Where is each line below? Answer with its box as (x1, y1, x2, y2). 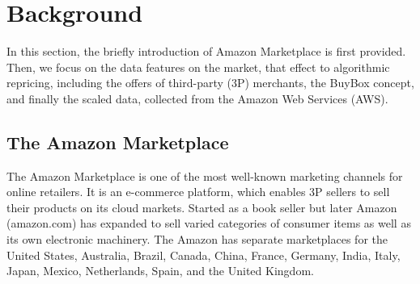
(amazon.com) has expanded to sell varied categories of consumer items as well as (6, 215, 411, 232)
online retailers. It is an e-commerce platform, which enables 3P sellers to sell (6, 183, 390, 200)
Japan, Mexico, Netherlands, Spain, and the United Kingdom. (6, 262, 314, 279)
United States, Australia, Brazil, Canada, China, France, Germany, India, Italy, (6, 246, 401, 263)
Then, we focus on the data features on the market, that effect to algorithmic (6, 58, 390, 75)
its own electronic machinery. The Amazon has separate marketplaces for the (6, 231, 388, 248)
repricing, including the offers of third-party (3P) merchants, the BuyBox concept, (6, 74, 414, 91)
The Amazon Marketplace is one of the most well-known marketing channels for (6, 167, 403, 184)
